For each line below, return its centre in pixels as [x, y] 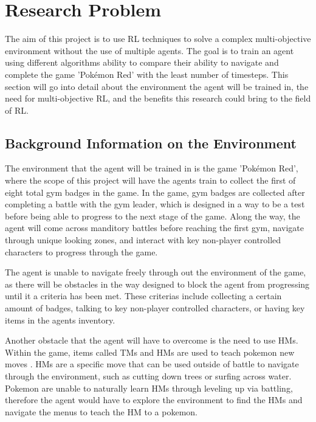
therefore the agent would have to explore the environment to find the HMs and [154, 400]
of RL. [17, 110]
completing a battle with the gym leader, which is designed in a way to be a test [155, 204]
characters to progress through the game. [81, 251]
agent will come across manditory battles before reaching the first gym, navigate [155, 228]
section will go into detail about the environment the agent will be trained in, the [157, 86]
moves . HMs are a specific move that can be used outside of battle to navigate [152, 364]
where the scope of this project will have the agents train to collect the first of [150, 180]
